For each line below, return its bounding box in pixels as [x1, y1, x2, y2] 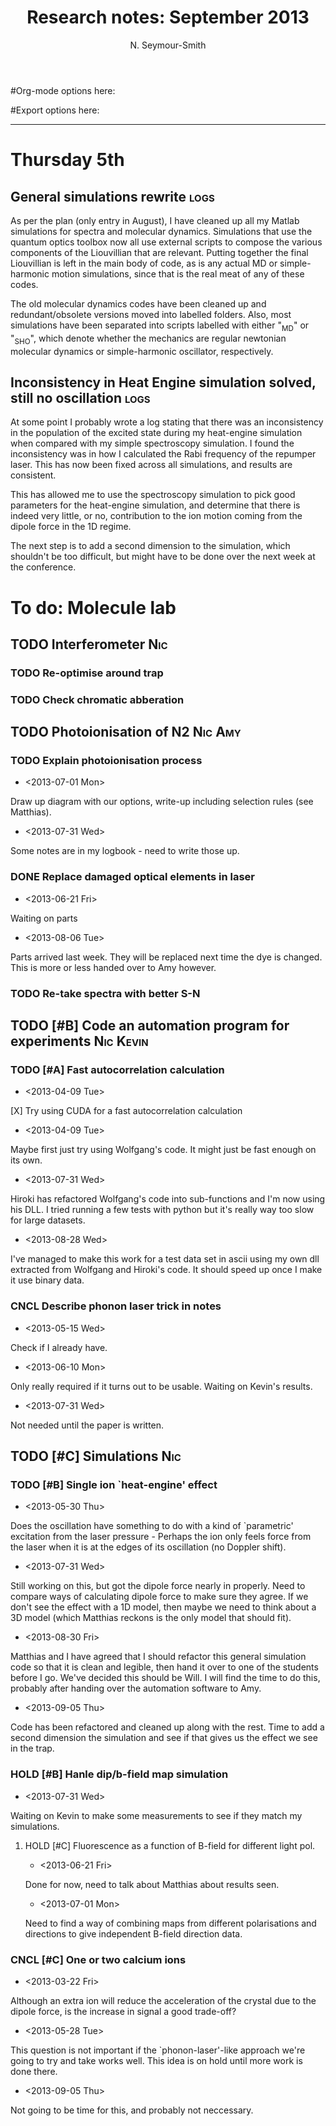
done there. [10, 2065, 58, 2077]
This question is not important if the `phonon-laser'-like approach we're [10, 2044, 306, 2056]
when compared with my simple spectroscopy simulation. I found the [10, 437, 295, 450]
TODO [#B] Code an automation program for [10, 1017, 290, 1035]
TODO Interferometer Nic [10, 636, 168, 653]
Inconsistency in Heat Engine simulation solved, [10, 374, 317, 391]
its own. [10, 1154, 43, 1166]
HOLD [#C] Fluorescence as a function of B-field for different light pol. [24, 1839, 316, 1851]
